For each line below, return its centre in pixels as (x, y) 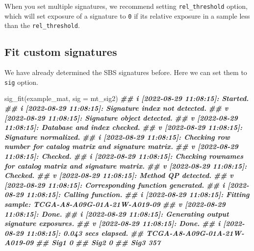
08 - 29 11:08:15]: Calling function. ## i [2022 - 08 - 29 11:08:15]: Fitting (127, 194)
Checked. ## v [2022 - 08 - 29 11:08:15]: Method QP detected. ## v (119, 175)
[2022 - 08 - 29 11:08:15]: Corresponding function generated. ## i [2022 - (127, 185)
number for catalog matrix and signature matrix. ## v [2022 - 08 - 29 (121, 146)
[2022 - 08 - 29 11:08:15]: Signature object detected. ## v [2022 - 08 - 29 (121, 117)
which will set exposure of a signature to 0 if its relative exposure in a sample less (127, 15)
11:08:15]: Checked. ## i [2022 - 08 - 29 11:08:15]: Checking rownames (124, 156)
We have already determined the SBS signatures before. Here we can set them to (126, 72)
